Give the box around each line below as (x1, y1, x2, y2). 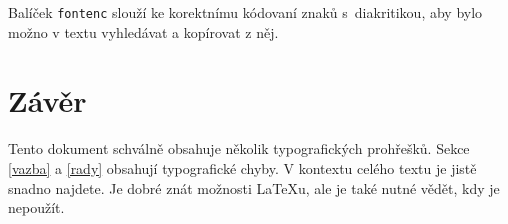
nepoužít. (8, 197, 65, 218)
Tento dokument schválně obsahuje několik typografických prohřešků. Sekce (8, 138, 470, 159)
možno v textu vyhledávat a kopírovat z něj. (8, 21, 279, 42)
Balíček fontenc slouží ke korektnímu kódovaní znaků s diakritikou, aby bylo (8, 2, 483, 22)
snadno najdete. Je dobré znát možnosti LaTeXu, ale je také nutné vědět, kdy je (8, 177, 500, 198)
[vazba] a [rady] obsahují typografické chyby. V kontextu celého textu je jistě (8, 157, 477, 178)
